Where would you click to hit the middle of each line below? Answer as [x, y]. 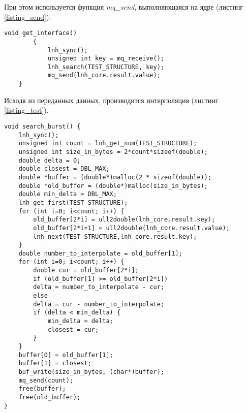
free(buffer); [42, 389]
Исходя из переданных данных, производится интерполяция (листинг [111, 100]
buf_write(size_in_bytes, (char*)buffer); [91, 372]
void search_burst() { [42, 126]
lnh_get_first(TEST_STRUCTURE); [73, 202]
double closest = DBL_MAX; [64, 169]
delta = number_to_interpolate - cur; [99, 287]
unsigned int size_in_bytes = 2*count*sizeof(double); [113, 152]
